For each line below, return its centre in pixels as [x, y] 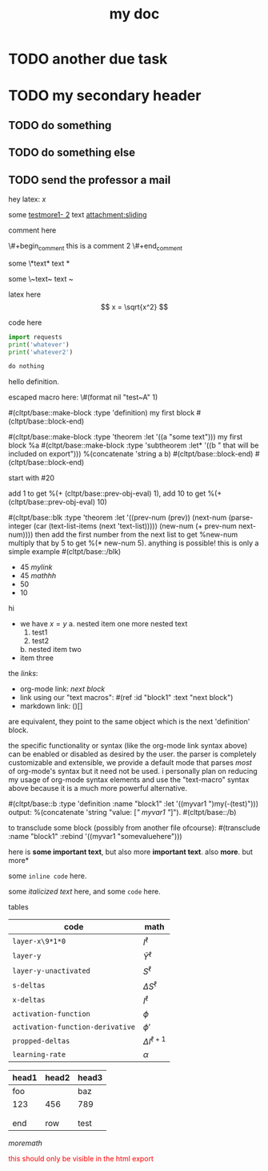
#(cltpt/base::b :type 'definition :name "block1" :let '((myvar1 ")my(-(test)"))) [133, 804]
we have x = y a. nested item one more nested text [104, 624]
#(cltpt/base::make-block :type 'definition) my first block [102, 413]
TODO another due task [88, 59]
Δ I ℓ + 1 [154, 1041]
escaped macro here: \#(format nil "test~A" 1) [83, 397]
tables [19, 907]
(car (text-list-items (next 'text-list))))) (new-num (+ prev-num [135, 526]
